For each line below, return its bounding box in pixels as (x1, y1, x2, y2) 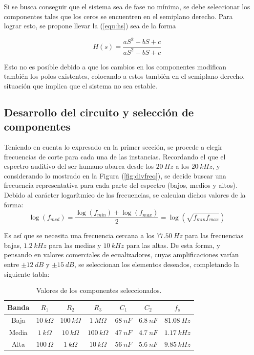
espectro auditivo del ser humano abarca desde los (4, 161, 154, 171)
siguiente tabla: (4, 268, 50, 279)
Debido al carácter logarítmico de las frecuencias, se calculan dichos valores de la (4, 190, 246, 200)
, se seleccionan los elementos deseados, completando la (74, 259, 239, 269)
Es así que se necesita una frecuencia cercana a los (4, 230, 154, 241)
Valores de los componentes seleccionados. (36, 285, 162, 295)
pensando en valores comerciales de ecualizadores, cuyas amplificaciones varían (4, 249, 239, 260)
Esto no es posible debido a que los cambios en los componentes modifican (4, 61, 226, 71)
